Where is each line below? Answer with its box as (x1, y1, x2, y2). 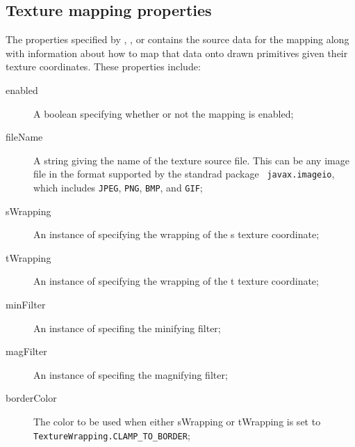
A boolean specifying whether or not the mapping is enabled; (33, 106, 294, 120)
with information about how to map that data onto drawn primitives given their (6, 45, 348, 60)
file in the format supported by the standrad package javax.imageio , (33, 166, 335, 181)
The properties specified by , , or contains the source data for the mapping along (6, 32, 349, 47)
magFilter (6, 344, 47, 359)
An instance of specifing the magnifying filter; (33, 367, 228, 382)
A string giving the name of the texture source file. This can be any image (33, 152, 349, 167)
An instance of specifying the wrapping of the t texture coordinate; (33, 274, 319, 288)
